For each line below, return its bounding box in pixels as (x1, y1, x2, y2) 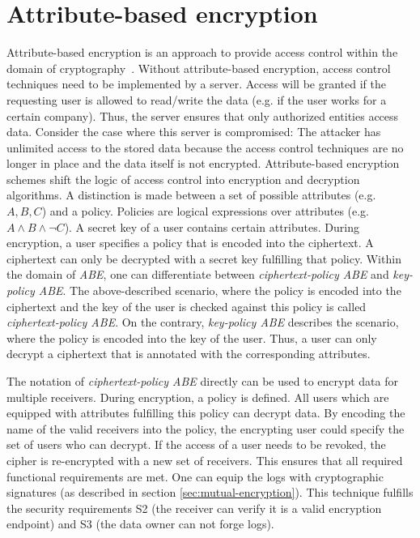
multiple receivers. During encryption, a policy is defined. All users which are (6, 388, 389, 405)
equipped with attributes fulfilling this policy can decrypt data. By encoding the (6, 404, 405, 421)
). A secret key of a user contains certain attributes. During (64, 218, 359, 235)
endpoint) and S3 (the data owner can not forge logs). (6, 515, 274, 532)
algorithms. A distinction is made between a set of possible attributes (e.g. (6, 186, 376, 203)
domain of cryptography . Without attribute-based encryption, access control (6, 59, 391, 76)
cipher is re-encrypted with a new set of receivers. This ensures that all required (6, 451, 403, 468)
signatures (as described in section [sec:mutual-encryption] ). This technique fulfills (6, 484, 414, 501)
